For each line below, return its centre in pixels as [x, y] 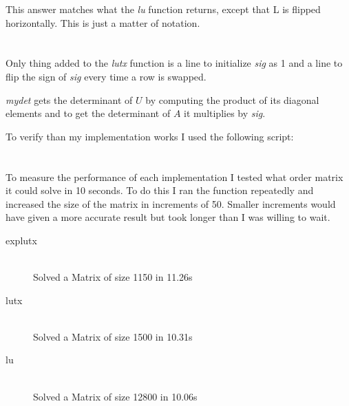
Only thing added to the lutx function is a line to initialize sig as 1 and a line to [174, 63]
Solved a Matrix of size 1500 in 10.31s [113, 336]
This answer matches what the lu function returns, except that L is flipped [163, 9]
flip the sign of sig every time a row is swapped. [106, 76]
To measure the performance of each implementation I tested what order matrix [174, 177]
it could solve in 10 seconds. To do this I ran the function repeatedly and [160, 190]
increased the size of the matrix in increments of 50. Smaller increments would [171, 203]
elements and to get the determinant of [88, 113]
